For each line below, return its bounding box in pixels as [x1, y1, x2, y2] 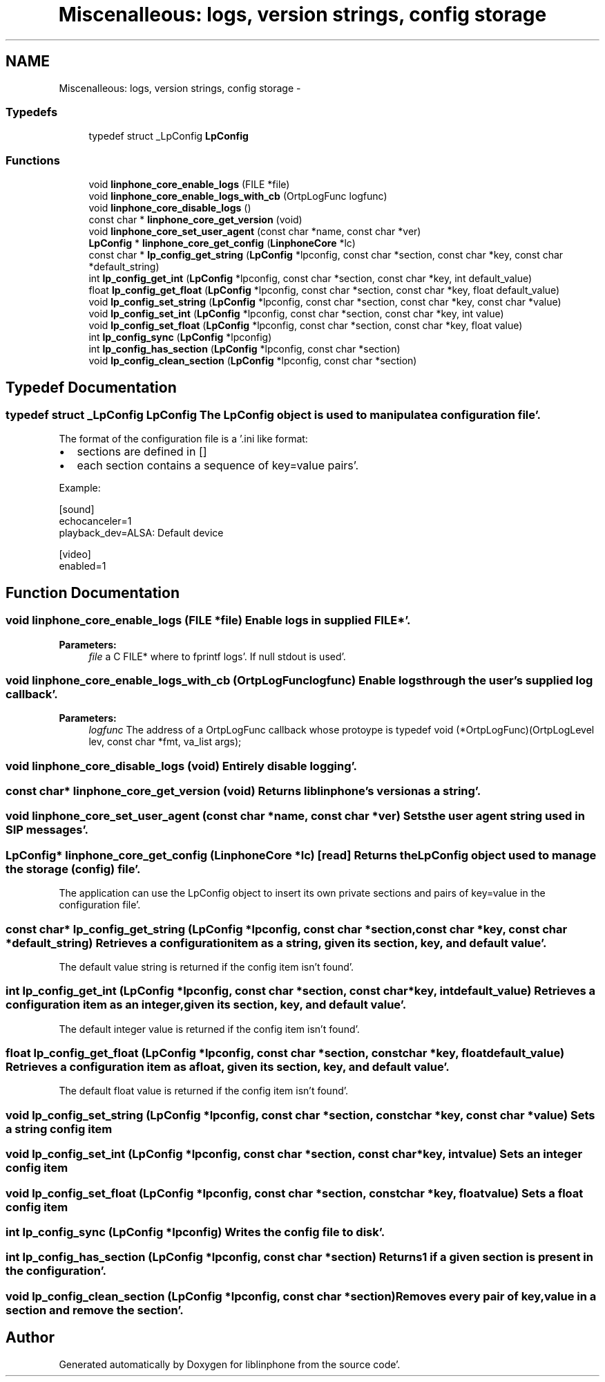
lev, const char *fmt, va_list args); [88, 736, 242, 748]
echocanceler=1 [59, 515, 132, 527]
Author [6, 1329, 55, 1347]
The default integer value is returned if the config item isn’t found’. [59, 1023, 360, 1035]
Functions [6, 153, 60, 167]
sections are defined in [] [77, 445, 207, 459]
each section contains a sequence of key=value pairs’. [77, 458, 358, 473]
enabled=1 [59, 560, 106, 572]
